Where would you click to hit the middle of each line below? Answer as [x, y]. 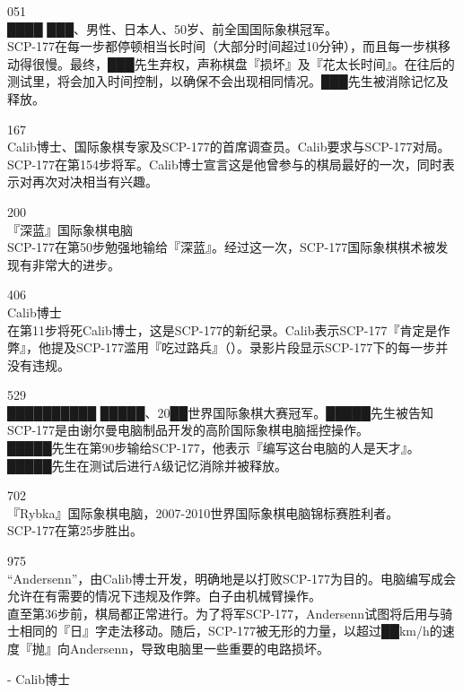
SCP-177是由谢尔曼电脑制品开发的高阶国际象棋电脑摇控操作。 [188, 430]
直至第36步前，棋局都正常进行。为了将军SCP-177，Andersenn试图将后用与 [224, 613]
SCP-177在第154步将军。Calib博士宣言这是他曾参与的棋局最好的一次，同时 [225, 164]
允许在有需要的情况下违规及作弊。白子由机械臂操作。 [164, 596]
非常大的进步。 [76, 264]
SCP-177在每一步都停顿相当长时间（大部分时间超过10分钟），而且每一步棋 [223, 46]
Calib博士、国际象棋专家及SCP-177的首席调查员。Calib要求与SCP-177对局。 [229, 147]
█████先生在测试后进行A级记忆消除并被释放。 [148, 465]
